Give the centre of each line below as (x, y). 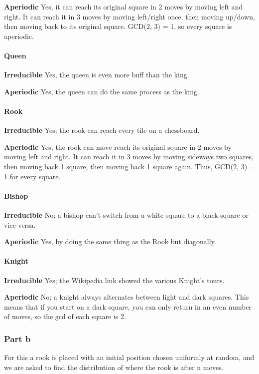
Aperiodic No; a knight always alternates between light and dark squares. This (127, 297)
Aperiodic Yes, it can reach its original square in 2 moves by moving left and (124, 6)
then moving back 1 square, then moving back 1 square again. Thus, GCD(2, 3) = (129, 166)
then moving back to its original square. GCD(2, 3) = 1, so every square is (118, 26)
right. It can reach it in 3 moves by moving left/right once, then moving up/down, (129, 16)
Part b (17, 338)
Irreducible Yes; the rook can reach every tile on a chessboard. (102, 130)
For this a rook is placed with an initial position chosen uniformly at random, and (129, 357)
